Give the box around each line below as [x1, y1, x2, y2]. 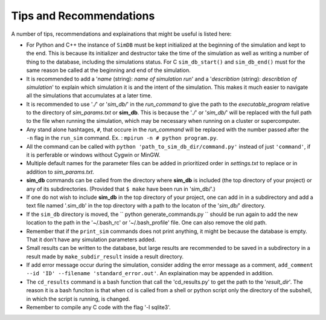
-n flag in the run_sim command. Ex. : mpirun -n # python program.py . [26, 134, 219, 142]
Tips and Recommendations [11, 9, 155, 22]
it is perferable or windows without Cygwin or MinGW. [26, 151, 161, 158]
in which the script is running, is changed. [26, 295, 130, 302]
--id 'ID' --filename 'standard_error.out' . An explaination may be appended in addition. [26, 270, 274, 277]
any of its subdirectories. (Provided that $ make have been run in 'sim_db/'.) [26, 185, 216, 192]
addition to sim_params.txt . [26, 168, 95, 175]
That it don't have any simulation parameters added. [26, 236, 156, 243]
